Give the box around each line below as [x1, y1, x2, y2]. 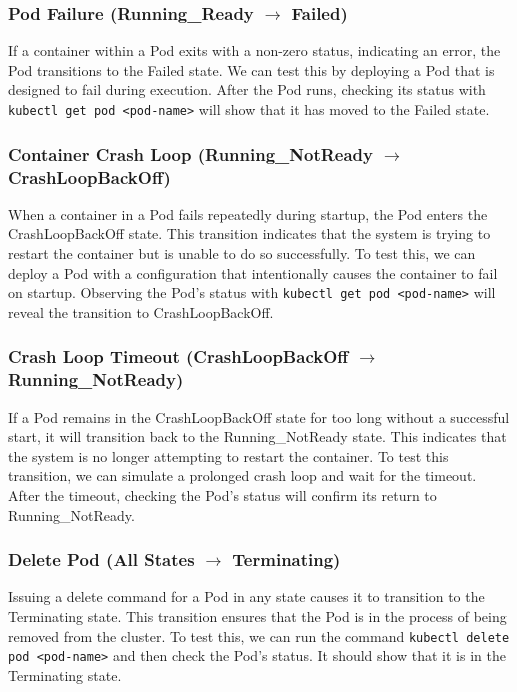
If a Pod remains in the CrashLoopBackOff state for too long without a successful [8, 406, 510, 427]
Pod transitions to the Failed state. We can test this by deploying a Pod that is [8, 59, 495, 80]
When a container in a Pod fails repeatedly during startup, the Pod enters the [8, 203, 488, 224]
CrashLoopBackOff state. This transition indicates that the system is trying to [8, 223, 491, 244]
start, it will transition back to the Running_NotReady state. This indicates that [8, 426, 507, 447]
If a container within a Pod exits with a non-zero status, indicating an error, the [8, 40, 501, 61]
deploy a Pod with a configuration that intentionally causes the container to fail [8, 262, 498, 283]
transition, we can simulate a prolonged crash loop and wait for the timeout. [8, 465, 477, 486]
